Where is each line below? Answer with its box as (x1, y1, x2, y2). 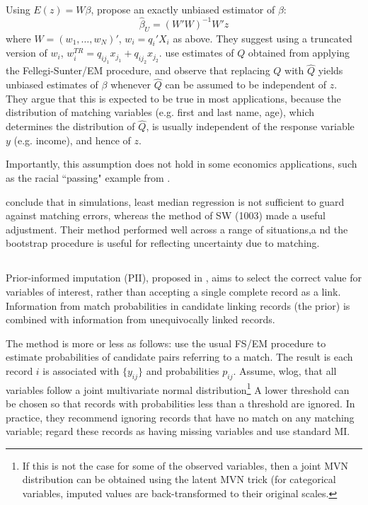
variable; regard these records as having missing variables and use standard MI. (6, 424, 350, 439)
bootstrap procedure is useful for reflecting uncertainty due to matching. (6, 236, 320, 250)
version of (6, 45, 47, 60)
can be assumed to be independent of (165, 77, 327, 92)
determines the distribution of (6, 119, 135, 134)
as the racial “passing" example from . (6, 170, 171, 185)
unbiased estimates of (6, 77, 98, 92)
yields (318, 63, 343, 78)
